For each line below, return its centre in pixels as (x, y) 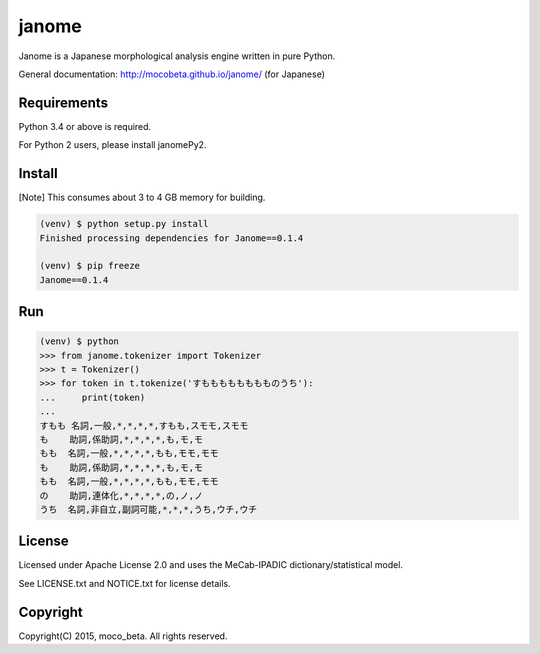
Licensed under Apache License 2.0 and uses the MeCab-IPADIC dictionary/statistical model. (211, 565)
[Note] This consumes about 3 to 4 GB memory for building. (142, 197)
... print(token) (92, 397)
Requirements (63, 102)
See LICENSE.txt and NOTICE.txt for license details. (125, 583)
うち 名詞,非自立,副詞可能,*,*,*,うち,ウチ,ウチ (148, 509)
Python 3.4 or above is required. (85, 126)
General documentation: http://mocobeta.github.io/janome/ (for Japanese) (171, 74)
